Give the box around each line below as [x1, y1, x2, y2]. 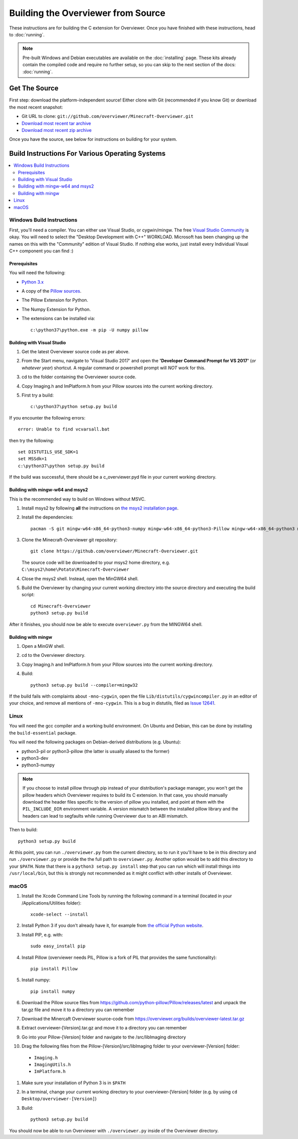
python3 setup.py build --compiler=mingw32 [30, 682, 138, 688]
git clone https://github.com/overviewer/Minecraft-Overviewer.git [30, 548, 198, 554]
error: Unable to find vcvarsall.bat [18, 426, 110, 432]
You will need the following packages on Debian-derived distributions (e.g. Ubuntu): [9, 739, 181, 745]
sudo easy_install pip [30, 943, 86, 949]
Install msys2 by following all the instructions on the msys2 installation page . [21, 505, 179, 511]
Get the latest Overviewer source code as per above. [21, 349, 130, 355]
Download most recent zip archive [21, 127, 92, 133]
